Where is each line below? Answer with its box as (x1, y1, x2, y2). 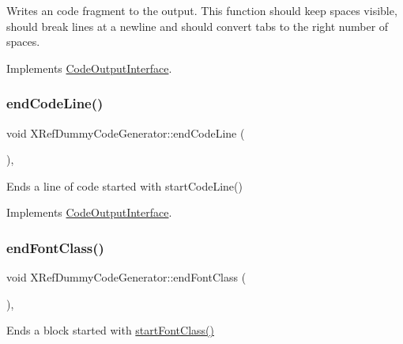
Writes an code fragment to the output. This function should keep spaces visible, (6, 2, 397, 18)
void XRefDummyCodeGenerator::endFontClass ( (6, 269, 247, 285)
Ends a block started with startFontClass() (6, 322, 214, 338)
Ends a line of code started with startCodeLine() (6, 177, 243, 194)
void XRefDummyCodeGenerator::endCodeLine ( (6, 124, 245, 141)
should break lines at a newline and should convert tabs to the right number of (6, 17, 389, 34)
